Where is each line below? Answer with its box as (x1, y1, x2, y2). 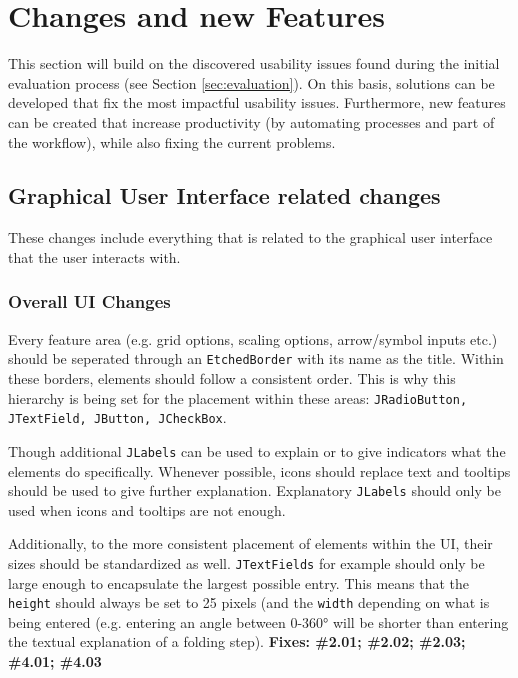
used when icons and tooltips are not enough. (8, 499, 286, 520)
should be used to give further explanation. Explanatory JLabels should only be (8, 480, 501, 501)
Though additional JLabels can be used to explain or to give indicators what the (8, 440, 506, 461)
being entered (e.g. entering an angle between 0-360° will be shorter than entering (8, 611, 509, 632)
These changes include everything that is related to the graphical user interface (8, 227, 493, 248)
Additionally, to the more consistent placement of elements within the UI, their (8, 533, 493, 554)
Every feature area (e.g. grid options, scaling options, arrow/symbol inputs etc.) (8, 328, 498, 349)
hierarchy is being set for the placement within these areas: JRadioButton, (8, 387, 468, 408)
